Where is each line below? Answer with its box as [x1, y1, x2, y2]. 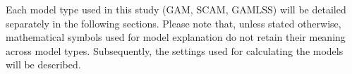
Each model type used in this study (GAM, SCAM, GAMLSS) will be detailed [6, 2, 346, 16]
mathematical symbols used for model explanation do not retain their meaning [6, 30, 346, 44]
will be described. [6, 57, 81, 72]
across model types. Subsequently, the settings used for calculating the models [6, 43, 344, 58]
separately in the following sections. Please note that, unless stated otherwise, [6, 16, 341, 30]
